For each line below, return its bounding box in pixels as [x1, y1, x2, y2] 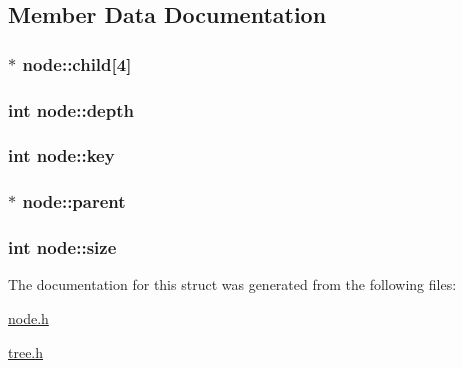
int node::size [8, 235, 117, 260]
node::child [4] [22, 51, 132, 76]
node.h [8, 307, 49, 328]
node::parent [22, 189, 126, 214]
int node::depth [8, 97, 134, 122]
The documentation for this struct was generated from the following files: [8, 274, 457, 295]
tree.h [8, 341, 44, 362]
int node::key [8, 143, 115, 168]
